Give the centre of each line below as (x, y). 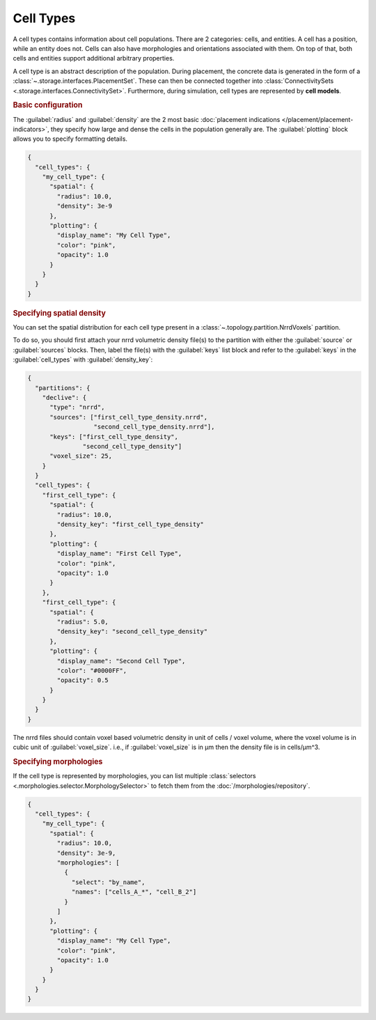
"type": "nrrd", (77, 407)
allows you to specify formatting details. (70, 139)
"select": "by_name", (108, 882)
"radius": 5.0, (83, 621)
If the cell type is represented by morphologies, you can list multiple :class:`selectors (135, 776)
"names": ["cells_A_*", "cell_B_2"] (134, 892)
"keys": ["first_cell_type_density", (114, 436)
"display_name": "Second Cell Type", (121, 661)
